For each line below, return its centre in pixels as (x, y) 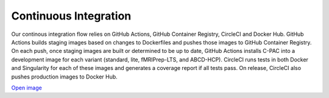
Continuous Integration (71, 16)
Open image (27, 88)
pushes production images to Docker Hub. (65, 77)
